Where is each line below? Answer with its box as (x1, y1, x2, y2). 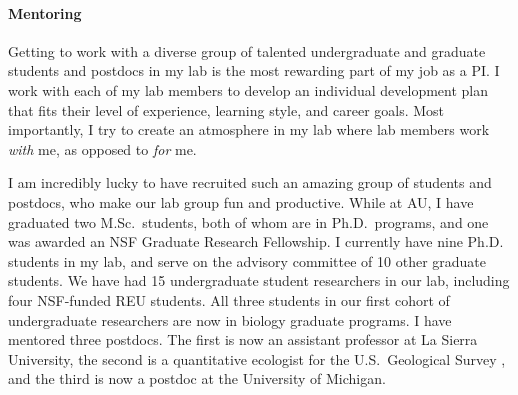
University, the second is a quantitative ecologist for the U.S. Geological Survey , (8, 348, 506, 369)
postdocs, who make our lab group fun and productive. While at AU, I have (8, 191, 474, 212)
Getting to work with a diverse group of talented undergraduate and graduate (8, 40, 486, 61)
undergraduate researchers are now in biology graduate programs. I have (8, 309, 452, 330)
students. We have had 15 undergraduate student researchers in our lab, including (8, 270, 510, 291)
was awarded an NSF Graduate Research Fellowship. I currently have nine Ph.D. (8, 231, 504, 252)
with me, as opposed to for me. (8, 138, 197, 159)
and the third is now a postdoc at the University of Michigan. (8, 368, 386, 389)
